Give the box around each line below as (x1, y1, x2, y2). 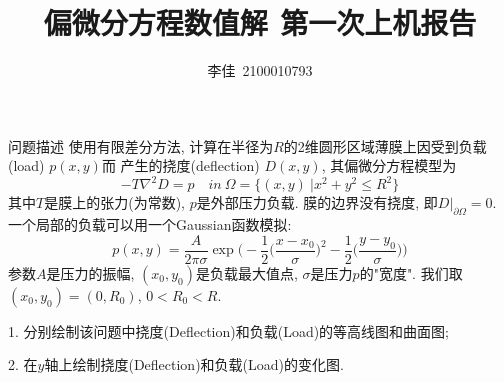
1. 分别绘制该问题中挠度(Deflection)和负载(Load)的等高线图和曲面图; (8, 320, 450, 341)
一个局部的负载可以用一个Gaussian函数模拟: (8, 214, 292, 235)
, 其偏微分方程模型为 (321, 155, 457, 176)
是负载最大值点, (196, 262, 298, 283)
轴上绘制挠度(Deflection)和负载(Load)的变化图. (44, 354, 344, 375)
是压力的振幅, (46, 262, 135, 283)
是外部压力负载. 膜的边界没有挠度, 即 (196, 192, 438, 213)
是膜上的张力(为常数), (44, 192, 185, 213)
